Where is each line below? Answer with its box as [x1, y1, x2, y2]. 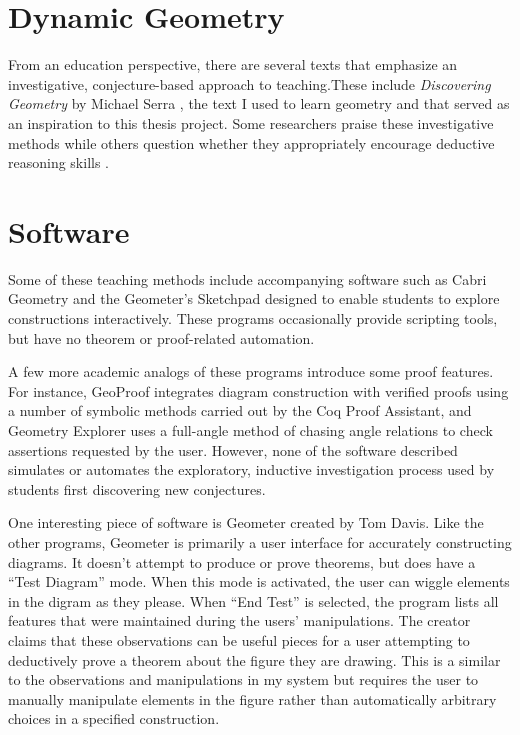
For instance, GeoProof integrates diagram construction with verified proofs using [8, 380, 509, 401]
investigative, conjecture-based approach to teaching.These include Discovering [8, 73, 491, 94]
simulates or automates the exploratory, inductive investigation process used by [8, 459, 495, 480]
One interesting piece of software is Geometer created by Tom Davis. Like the [8, 512, 484, 533]
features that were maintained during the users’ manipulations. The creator [8, 610, 471, 631]
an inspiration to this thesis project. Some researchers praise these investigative [8, 112, 494, 133]
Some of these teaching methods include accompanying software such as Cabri [8, 268, 487, 289]
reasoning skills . [8, 152, 110, 173]
